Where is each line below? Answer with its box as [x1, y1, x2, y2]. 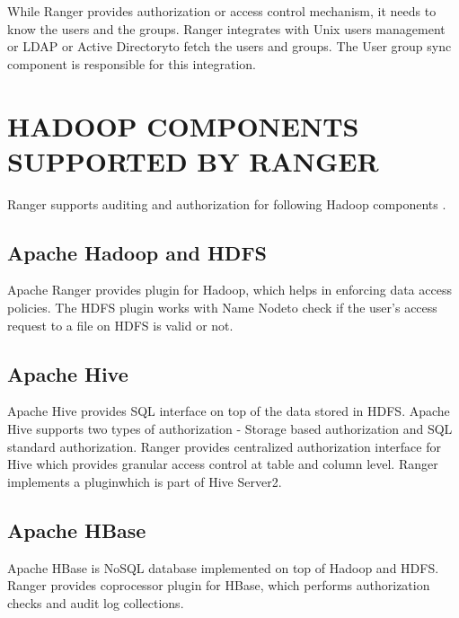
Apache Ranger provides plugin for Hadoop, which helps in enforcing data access [7, 280, 452, 299]
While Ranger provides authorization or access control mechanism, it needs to [7, 2, 437, 20]
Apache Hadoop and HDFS [7, 238, 268, 266]
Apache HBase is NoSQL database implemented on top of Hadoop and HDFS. [7, 558, 439, 577]
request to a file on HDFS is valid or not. [7, 315, 234, 334]
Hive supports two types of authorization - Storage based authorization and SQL [7, 419, 453, 438]
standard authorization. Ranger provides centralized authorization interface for [7, 437, 441, 455]
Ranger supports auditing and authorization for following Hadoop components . [7, 194, 446, 213]
